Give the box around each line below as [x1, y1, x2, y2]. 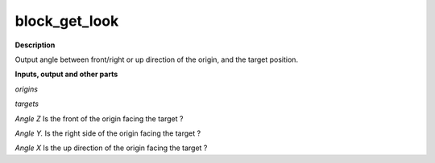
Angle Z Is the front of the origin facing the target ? [14, 113, 184, 124]
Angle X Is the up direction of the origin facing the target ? [14, 143, 208, 153]
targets [14, 99, 39, 108]
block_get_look [14, 12, 119, 30]
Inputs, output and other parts [14, 69, 118, 79]
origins [14, 84, 38, 94]
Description [14, 40, 56, 50]
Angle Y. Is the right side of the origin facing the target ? [14, 128, 201, 138]
